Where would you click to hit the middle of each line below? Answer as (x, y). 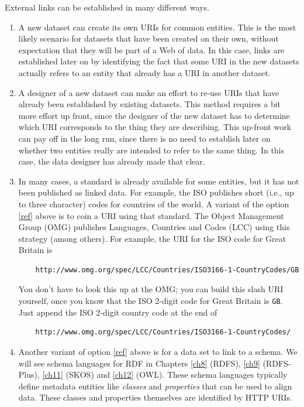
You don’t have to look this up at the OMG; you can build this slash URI (151, 289)
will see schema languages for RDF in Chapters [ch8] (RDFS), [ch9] (139, 363)
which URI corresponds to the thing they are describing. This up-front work (155, 127)
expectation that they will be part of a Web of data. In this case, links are (151, 49)
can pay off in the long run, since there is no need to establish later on (144, 138)
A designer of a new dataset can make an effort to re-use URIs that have (149, 92)
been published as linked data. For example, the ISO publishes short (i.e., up (156, 192)
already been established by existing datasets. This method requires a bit (150, 104)
